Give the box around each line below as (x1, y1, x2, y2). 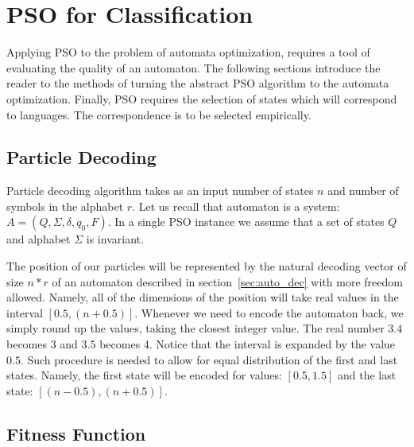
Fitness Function (6, 421, 146, 445)
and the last (337, 367, 397, 383)
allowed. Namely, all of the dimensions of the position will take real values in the (6, 289, 399, 305)
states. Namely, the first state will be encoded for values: (6, 367, 282, 383)
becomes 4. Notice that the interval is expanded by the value (99, 336, 396, 352)
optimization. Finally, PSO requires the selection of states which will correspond (6, 90, 397, 107)
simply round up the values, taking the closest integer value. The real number (6, 320, 385, 336)
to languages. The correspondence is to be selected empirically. (6, 106, 311, 122)
